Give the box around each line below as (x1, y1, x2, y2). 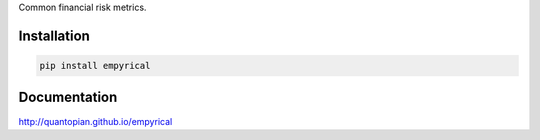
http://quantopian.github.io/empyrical (18, 115, 173, 127)
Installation (18, 27, 90, 44)
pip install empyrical (39, 60, 151, 71)
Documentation (18, 89, 118, 106)
